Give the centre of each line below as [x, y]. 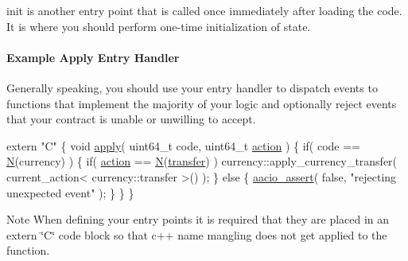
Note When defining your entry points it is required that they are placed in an [198, 219]
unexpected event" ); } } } [70, 192]
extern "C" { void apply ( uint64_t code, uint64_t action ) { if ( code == [184, 145]
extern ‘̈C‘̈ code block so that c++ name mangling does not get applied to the [197, 234]
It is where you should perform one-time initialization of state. [159, 26]
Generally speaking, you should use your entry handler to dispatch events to [192, 87]
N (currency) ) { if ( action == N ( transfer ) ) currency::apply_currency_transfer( [202, 161]
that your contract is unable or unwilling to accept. [131, 119]
